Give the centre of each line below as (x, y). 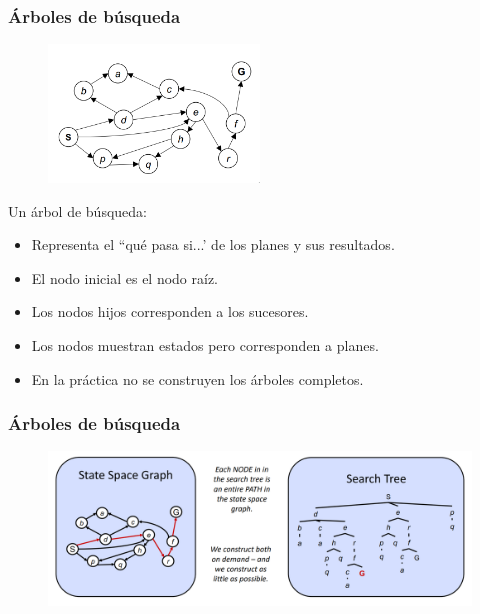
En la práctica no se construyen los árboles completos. (197, 378)
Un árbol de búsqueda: (77, 210)
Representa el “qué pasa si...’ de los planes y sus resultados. (213, 244)
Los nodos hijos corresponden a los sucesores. (170, 311)
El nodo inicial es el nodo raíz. (125, 277)
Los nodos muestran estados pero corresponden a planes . (205, 345)
